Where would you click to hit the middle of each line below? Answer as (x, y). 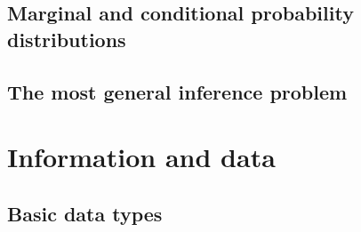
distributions (67, 39)
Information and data (141, 157)
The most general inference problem (177, 91)
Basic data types (85, 213)
